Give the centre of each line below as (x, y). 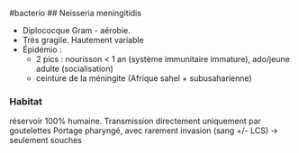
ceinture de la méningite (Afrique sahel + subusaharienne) (144, 78)
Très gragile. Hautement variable (83, 40)
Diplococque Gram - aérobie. (76, 30)
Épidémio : (42, 49)
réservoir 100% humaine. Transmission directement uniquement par (135, 121)
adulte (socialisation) (75, 68)
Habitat (26, 101)
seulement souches (46, 140)
